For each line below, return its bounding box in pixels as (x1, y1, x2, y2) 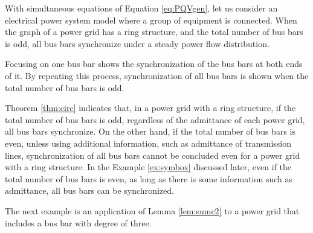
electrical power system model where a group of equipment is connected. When (5, 13, 297, 26)
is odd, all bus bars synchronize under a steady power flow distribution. (5, 37, 269, 49)
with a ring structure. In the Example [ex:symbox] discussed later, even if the (5, 161, 292, 173)
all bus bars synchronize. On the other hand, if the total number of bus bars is (5, 125, 295, 138)
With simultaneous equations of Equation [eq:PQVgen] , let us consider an (5, 2, 278, 14)
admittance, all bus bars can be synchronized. (5, 184, 174, 197)
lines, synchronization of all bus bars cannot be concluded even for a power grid (5, 148, 300, 161)
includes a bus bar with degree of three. (5, 216, 152, 229)
